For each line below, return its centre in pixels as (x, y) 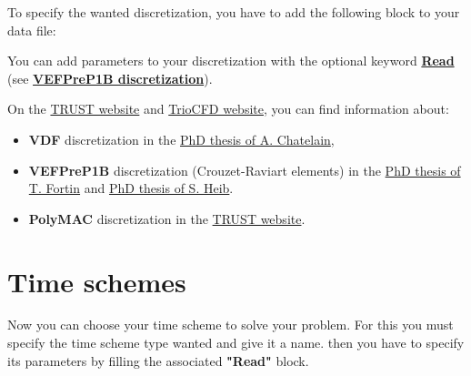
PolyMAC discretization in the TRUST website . (167, 218)
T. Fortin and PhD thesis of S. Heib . (131, 188)
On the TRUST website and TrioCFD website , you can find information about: (228, 109)
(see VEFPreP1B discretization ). (110, 78)
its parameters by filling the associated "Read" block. (158, 360)
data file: (32, 30)
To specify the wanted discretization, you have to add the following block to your (234, 12)
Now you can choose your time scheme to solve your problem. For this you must (230, 325)
